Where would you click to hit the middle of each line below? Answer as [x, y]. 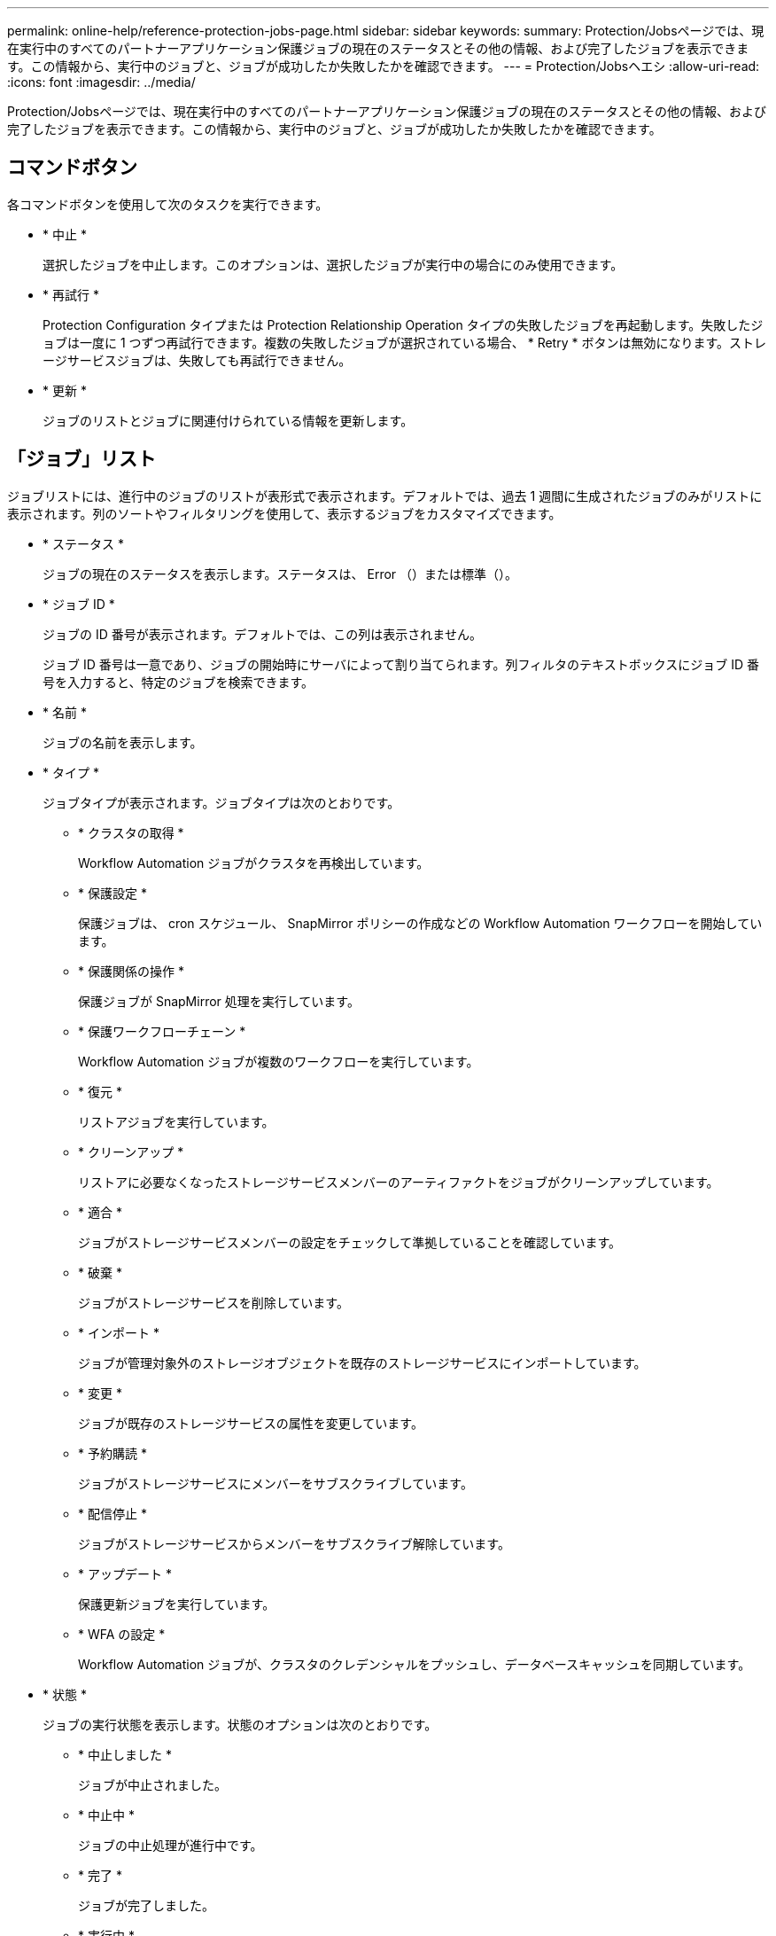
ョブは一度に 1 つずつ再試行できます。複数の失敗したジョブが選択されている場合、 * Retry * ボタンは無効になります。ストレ [405, 342]
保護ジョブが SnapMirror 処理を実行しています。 [219, 1001]
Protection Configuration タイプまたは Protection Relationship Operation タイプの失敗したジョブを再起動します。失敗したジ [403, 324]
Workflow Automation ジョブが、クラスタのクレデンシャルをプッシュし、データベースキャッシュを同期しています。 [415, 1664]
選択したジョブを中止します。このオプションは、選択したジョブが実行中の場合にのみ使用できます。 [333, 264]
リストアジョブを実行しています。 [176, 1121]
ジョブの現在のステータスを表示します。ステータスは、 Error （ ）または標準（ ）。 [280, 574]
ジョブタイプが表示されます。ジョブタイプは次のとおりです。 [221, 802]
